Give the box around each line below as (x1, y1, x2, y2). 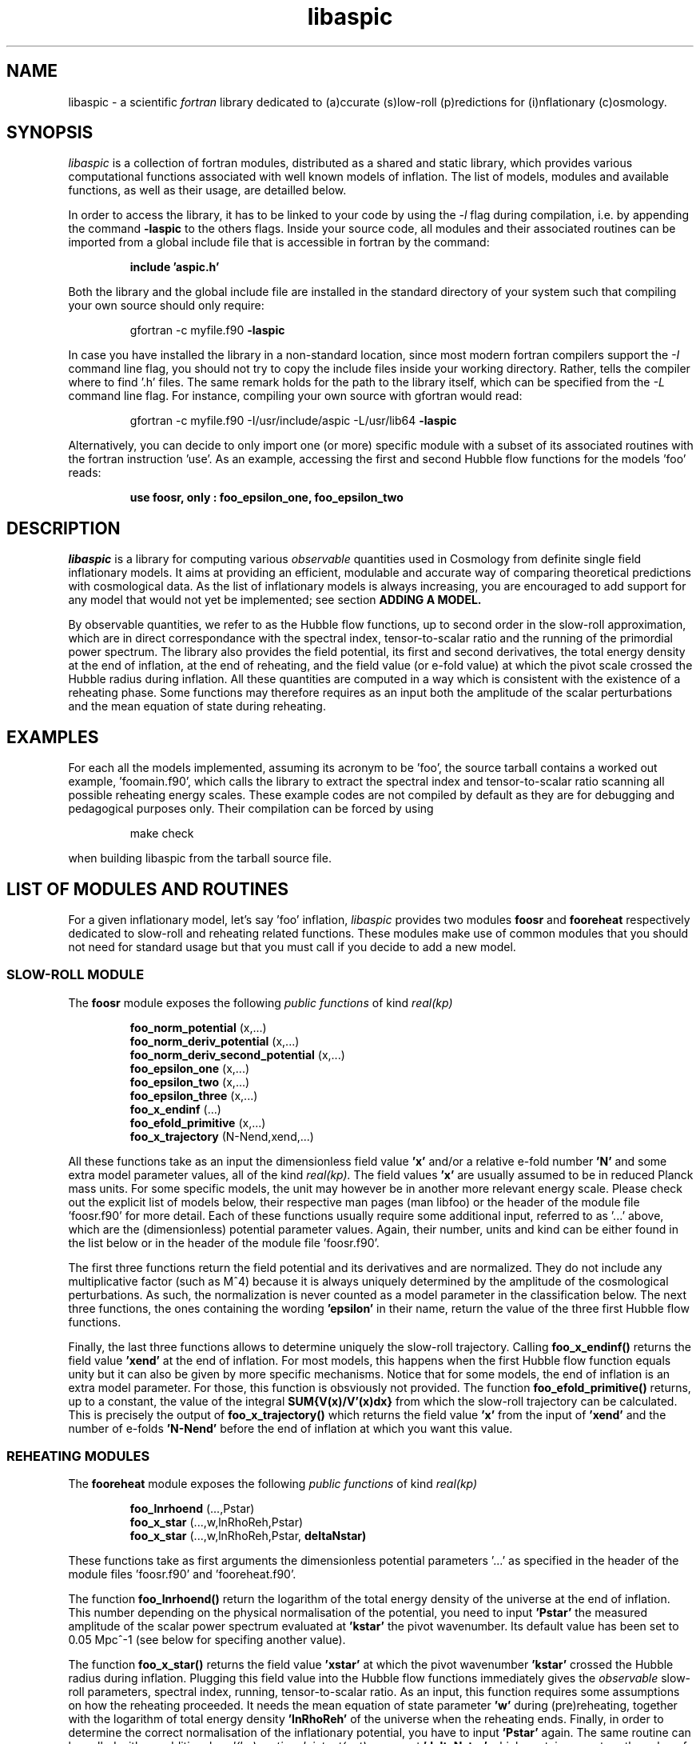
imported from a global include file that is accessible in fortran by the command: (68, 235, 490, 250)
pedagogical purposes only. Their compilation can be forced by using (68, 802, 434, 816)
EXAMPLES (6, 726, 99, 747)
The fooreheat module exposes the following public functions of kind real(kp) (68, 1477, 478, 1491)
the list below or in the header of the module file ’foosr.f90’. (68, 1235, 380, 1250)
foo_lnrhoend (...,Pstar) (129, 1502, 255, 1516)
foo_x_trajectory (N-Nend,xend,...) (129, 1129, 314, 1143)
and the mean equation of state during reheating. (68, 699, 326, 714)
